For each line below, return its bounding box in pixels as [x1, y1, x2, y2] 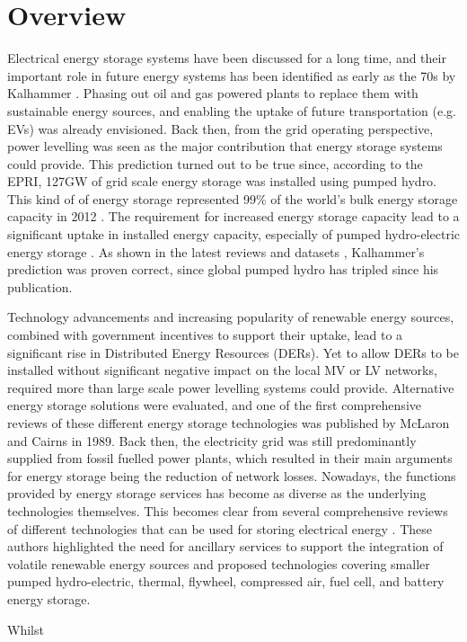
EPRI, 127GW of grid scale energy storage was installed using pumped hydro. [7, 172, 437, 191]
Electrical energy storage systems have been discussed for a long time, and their [7, 49, 446, 67]
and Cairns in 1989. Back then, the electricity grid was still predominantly [7, 431, 417, 450]
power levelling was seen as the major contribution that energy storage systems [7, 137, 443, 156]
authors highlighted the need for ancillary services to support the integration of [7, 537, 444, 556]
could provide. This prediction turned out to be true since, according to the [7, 154, 423, 173]
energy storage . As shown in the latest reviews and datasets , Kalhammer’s [7, 242, 425, 261]
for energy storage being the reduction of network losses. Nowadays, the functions [7, 466, 456, 485]
